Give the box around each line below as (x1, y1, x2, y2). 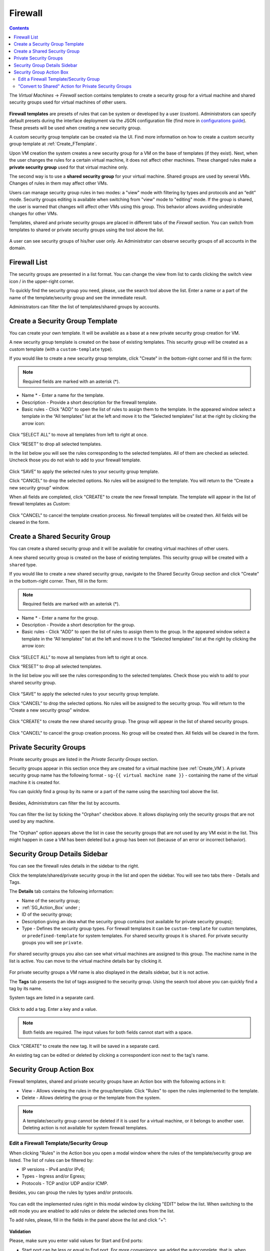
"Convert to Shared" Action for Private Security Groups (18, 83, 132, 89)
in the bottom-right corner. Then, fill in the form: (9, 578, 108, 584)
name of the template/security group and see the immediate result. (9, 294, 147, 300)
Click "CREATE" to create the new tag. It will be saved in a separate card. (9, 1043, 160, 1049)
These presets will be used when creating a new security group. (9, 125, 142, 131)
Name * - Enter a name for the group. (21, 614, 99, 620)
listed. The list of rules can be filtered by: (9, 1157, 93, 1163)
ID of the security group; (21, 911, 72, 918)
